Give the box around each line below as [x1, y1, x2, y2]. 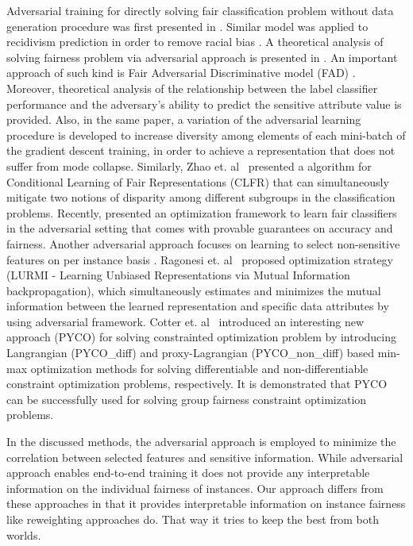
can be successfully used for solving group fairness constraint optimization [6, 390, 367, 407]
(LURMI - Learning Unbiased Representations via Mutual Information [6, 267, 350, 283]
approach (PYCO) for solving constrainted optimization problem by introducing [6, 329, 397, 345]
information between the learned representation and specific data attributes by [6, 298, 389, 314]
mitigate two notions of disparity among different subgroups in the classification [6, 189, 396, 206]
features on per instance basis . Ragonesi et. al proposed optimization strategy [6, 251, 394, 267]
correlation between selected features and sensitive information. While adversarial [6, 448, 403, 465]
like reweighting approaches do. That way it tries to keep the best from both [6, 511, 379, 527]
